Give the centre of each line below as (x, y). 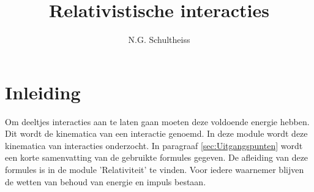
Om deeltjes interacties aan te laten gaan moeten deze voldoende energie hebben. (157, 121)
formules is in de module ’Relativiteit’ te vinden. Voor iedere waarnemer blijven (155, 170)
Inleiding (43, 92)
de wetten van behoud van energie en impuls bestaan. (106, 181)
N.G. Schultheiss (159, 40)
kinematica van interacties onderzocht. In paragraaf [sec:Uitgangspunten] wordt (154, 145)
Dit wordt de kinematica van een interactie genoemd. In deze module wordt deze (156, 133)
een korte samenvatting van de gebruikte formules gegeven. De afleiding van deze (157, 157)
